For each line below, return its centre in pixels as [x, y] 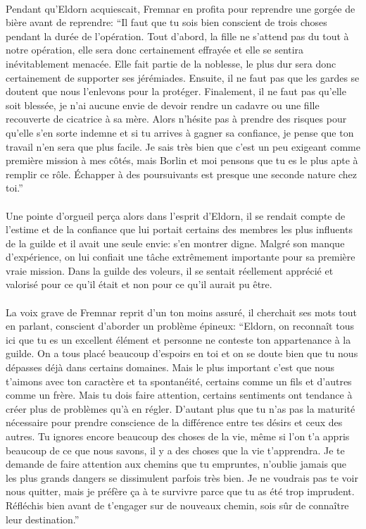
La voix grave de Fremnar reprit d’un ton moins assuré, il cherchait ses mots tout [181, 312]
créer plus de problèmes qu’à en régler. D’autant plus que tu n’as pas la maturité [181, 408]
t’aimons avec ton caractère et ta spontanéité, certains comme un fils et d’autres [179, 381]
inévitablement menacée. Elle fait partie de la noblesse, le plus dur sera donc [171, 63]
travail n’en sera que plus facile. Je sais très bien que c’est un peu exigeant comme [183, 146]
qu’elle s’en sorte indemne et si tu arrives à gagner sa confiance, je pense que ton [180, 132]
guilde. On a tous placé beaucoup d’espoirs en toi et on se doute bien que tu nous [182, 353]
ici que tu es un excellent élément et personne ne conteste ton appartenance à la [178, 339]
